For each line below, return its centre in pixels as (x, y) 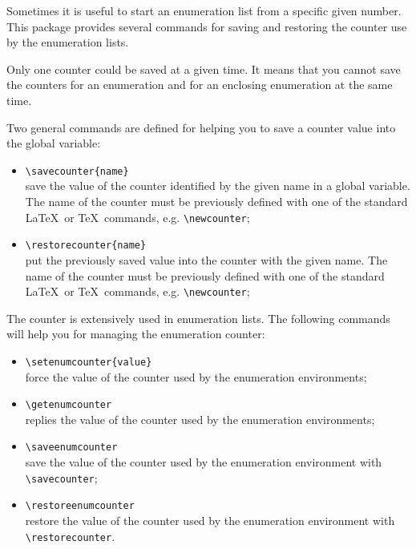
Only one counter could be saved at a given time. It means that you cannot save (204, 69)
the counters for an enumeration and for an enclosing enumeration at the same (200, 85)
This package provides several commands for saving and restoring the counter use (207, 26)
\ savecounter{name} (77, 171)
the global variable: (54, 143)
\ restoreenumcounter (80, 506)
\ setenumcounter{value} (89, 362)
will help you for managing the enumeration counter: (136, 334)
